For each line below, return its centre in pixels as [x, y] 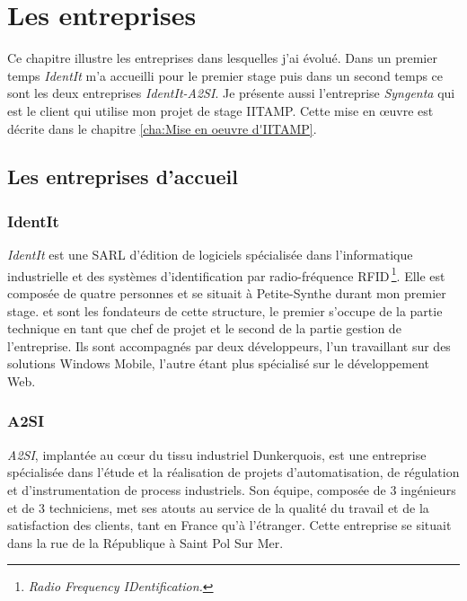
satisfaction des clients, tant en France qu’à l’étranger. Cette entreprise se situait [229, 525]
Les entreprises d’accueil [123, 177]
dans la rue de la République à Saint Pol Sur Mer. [145, 542]
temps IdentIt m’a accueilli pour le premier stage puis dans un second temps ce [225, 75]
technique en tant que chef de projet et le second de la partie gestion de [204, 328]
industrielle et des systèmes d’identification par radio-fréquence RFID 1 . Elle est [226, 274]
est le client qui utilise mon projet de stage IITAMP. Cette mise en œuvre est [220, 110]
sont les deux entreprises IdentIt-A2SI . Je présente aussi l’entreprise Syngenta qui [231, 93]
